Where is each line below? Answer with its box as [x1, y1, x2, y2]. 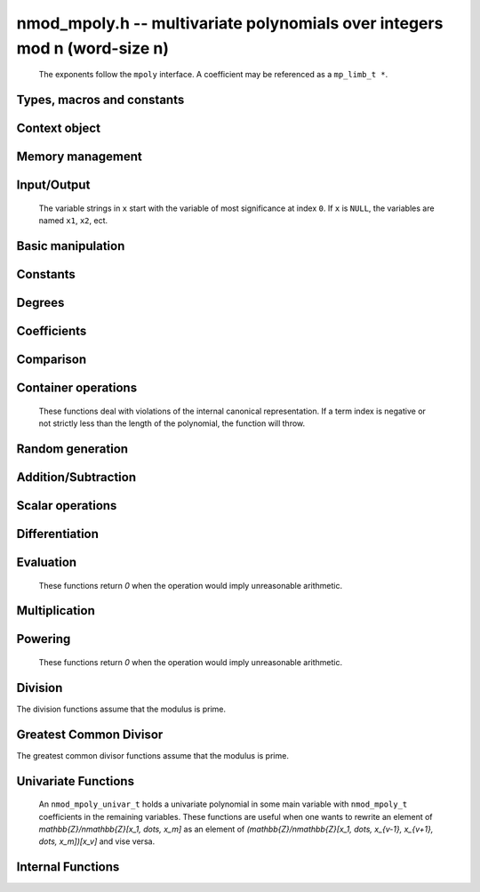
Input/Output [16, 178, 91, 193]
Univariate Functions [16, 774, 135, 789]
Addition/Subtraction [16, 470, 137, 485]
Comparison [16, 352, 87, 367]
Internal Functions [16, 859, 120, 875]
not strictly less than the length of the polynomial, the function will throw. [38, 418, 306, 429]
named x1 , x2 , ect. [38, 215, 108, 226]
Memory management [16, 149, 142, 165]
